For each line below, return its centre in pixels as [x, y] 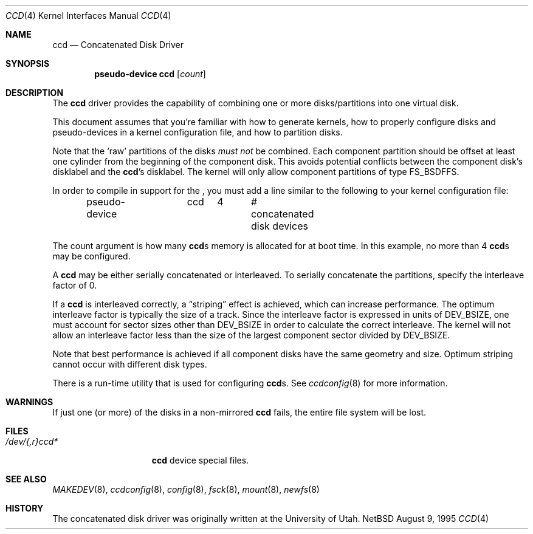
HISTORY [25, 508]
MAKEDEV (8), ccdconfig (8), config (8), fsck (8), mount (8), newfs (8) [186, 489]
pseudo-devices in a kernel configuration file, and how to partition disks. [198, 132]
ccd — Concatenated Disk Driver [118, 45]
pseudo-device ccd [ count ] [150, 74]
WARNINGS [29, 402]
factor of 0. [75, 285]
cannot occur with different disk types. [130, 364]
